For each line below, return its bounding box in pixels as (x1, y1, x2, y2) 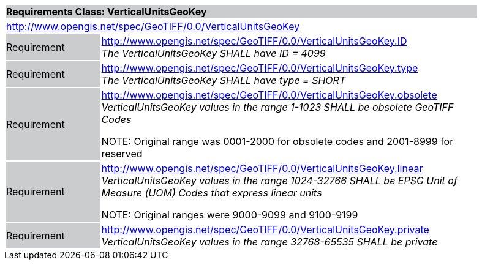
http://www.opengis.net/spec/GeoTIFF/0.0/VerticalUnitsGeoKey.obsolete (101, 89, 437, 101)
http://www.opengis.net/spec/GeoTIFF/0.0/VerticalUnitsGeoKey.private (101, 223, 429, 236)
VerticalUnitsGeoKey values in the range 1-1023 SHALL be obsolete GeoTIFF (101, 101, 454, 113)
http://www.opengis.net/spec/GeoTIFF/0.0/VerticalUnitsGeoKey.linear (101, 162, 423, 174)
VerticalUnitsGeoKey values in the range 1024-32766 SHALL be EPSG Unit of (101, 174, 458, 187)
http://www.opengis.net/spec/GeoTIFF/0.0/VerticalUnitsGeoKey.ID (101, 35, 407, 47)
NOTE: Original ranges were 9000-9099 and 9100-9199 (101, 209, 358, 221)
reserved (101, 147, 143, 160)
